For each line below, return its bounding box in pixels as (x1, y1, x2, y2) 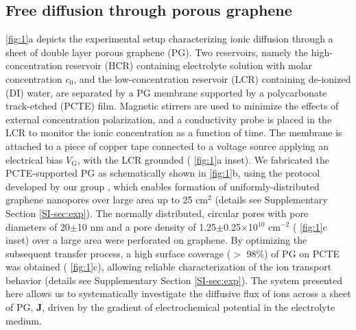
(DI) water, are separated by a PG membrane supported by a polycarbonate (5, 85, 327, 99)
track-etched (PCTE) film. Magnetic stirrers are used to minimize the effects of (5, 99, 339, 113)
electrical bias (5, 152, 63, 166)
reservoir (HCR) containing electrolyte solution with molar (65, 58, 313, 73)
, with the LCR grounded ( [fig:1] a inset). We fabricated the (77, 152, 329, 166)
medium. (5, 313, 42, 327)
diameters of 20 (5, 219, 70, 233)
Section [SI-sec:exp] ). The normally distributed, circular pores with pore (5, 205, 309, 220)
